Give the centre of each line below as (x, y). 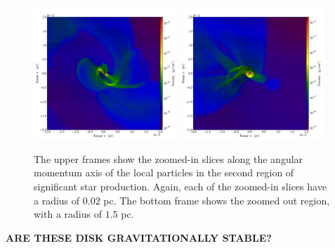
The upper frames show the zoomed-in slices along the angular (169, 158)
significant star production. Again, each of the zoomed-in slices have (180, 186)
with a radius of (68, 214)
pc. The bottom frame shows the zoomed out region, (217, 200)
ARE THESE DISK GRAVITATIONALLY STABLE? (139, 237)
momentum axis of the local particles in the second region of (164, 172)
